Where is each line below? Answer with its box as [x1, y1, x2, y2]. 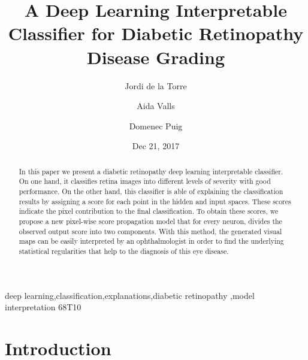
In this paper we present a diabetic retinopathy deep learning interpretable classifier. [19, 166, 283, 176]
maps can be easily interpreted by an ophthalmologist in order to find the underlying [19, 236, 284, 246]
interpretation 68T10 [5, 301, 81, 313]
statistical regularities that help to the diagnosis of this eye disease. [19, 246, 229, 256]
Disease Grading [87, 44, 225, 69]
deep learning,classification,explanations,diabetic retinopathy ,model [5, 289, 255, 301]
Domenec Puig [129, 119, 183, 132]
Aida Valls [137, 99, 175, 112]
